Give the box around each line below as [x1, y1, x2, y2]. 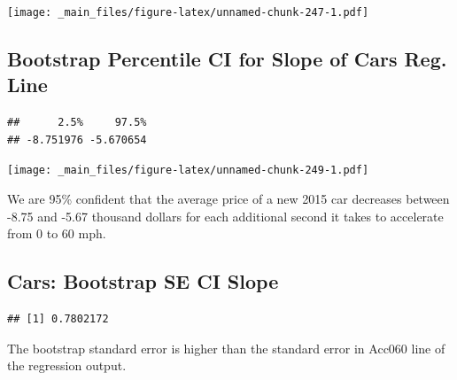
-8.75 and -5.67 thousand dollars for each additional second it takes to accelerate [7, 206, 444, 225]
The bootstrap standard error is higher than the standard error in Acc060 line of [7, 338, 445, 357]
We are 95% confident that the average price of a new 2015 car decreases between [7, 190, 450, 208]
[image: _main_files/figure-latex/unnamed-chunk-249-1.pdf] [7, 164, 369, 177]
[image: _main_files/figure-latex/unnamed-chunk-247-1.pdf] [7, 6, 369, 19]
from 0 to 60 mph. [7, 224, 106, 243]
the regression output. [7, 356, 127, 375]
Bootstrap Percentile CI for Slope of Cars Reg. [7, 45, 447, 73]
